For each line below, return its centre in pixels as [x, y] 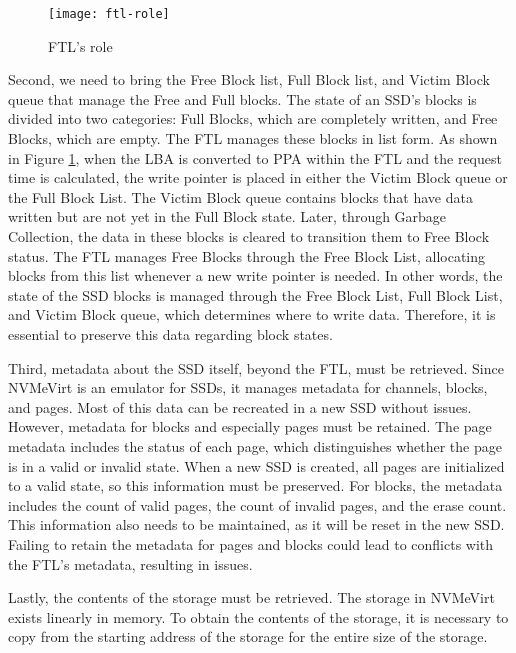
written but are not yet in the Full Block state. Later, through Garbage [227, 216]
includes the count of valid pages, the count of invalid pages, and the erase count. [257, 504]
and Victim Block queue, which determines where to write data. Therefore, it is [252, 314]
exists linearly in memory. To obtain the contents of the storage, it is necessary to [258, 616]
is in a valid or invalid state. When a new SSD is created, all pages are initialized [256, 465]
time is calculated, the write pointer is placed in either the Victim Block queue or [258, 177]
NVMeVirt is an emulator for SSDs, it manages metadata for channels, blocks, [248, 387]
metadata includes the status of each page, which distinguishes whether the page [255, 445]
